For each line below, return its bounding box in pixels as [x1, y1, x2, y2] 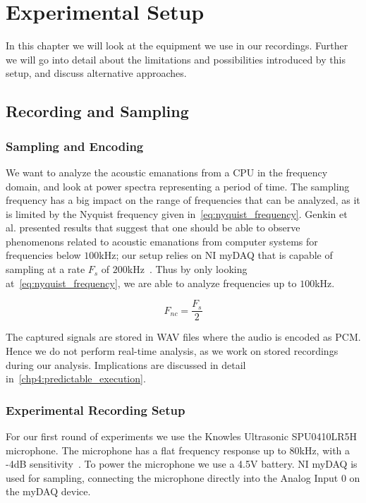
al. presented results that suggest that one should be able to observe [6, 220, 300, 235]
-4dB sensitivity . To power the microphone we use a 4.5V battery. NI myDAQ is [6, 456, 358, 471]
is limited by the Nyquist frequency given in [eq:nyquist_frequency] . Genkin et [6, 206, 348, 221]
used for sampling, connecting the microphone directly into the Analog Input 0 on [6, 470, 360, 485]
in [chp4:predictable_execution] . [6, 371, 146, 386]
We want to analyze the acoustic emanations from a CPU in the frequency [6, 164, 328, 179]
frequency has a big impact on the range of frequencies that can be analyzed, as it [6, 193, 360, 207]
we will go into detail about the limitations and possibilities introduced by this [6, 51, 346, 66]
